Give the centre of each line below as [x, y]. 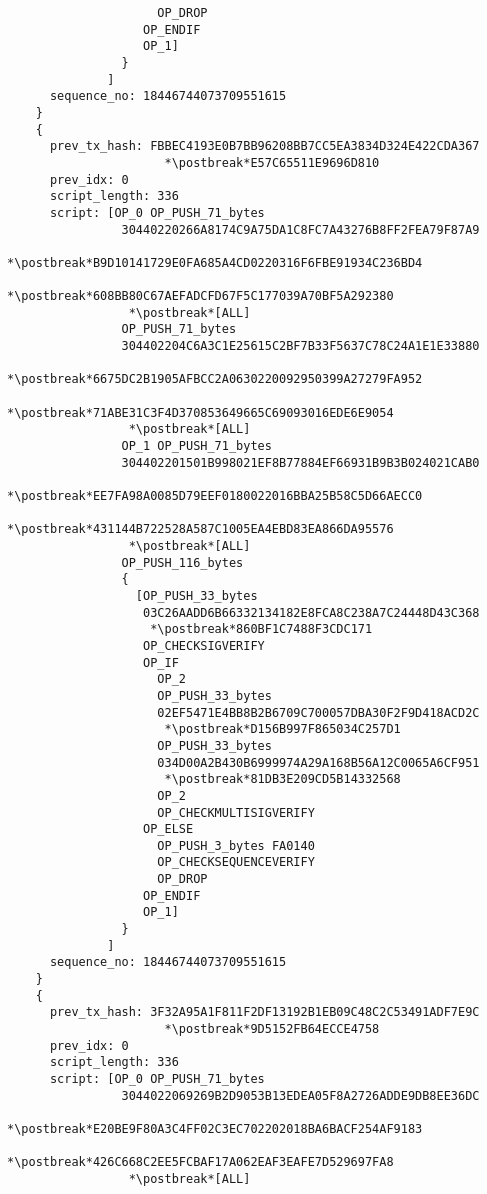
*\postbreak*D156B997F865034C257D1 [282, 729]
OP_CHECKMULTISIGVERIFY [236, 812]
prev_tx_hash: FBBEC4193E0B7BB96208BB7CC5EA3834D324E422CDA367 [264, 146]
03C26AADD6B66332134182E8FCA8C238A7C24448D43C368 [311, 612]
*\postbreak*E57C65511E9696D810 [272, 162]
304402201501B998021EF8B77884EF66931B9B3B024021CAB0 [300, 462]
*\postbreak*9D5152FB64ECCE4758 [272, 1029]
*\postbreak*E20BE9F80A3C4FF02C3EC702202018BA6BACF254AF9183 [215, 1128]
